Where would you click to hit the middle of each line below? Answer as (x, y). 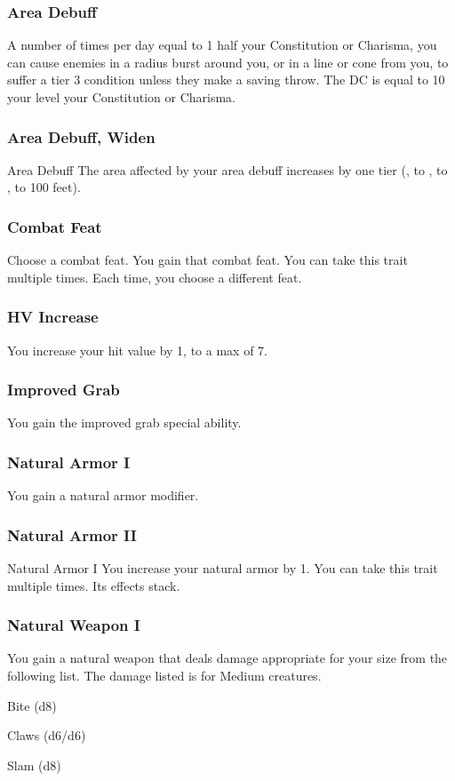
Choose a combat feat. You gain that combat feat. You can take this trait (208, 260)
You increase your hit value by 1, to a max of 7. (137, 350)
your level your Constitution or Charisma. (121, 97)
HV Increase (53, 317)
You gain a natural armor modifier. (103, 495)
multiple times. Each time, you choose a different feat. (155, 277)
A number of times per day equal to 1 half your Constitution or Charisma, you (222, 45)
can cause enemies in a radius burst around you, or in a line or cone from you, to (228, 62)
